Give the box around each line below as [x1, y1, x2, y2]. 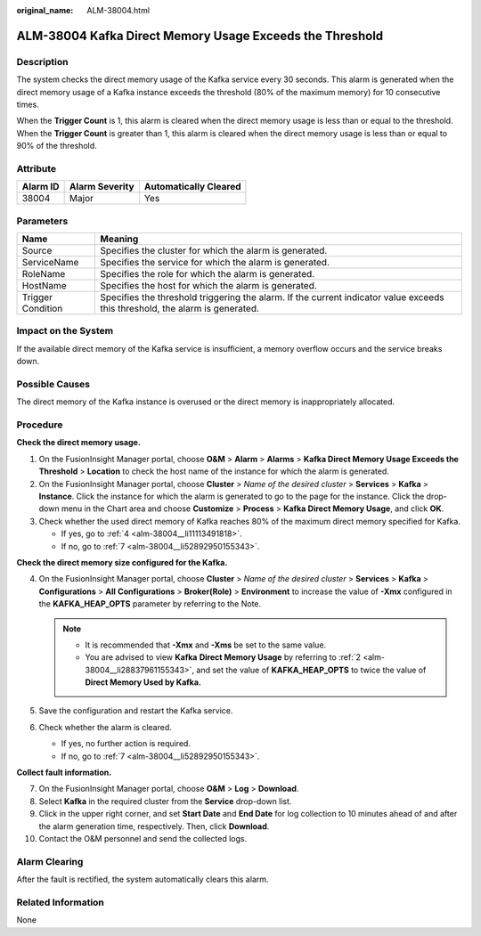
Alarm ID [21, 181, 60, 193]
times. [16, 99, 39, 110]
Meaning [100, 232, 139, 245]
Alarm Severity [69, 181, 135, 193]
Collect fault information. [16, 767, 112, 778]
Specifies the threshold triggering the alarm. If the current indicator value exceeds [100, 291, 444, 303]
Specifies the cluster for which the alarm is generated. [100, 245, 328, 256]
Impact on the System [16, 325, 114, 338]
